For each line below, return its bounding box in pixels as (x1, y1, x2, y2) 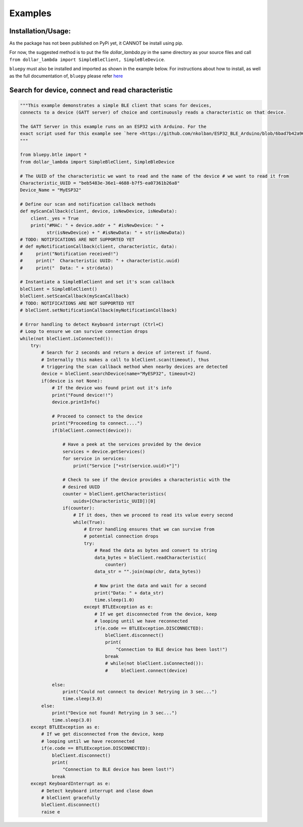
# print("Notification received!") (20, 250, 119, 256)
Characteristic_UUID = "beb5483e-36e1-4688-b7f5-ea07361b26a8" (20, 180, 180, 186)
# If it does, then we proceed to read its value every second (73, 512, 233, 518)
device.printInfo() (52, 399, 100, 405)
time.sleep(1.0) (94, 597, 135, 603)
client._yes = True (30, 215, 79, 221)
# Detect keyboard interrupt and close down (41, 788, 154, 794)
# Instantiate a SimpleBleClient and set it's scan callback (20, 279, 175, 285)
